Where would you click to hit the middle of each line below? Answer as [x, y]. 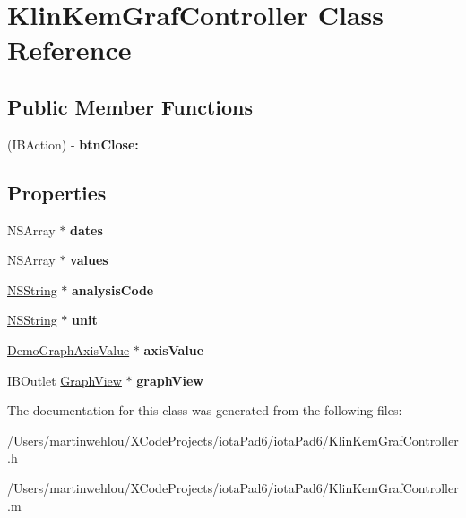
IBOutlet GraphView [65, 380]
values [89, 260]
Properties [57, 192]
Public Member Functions [130, 106]
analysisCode [113, 289]
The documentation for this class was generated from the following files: [205, 410]
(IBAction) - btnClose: [73, 144]
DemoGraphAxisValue [69, 349]
